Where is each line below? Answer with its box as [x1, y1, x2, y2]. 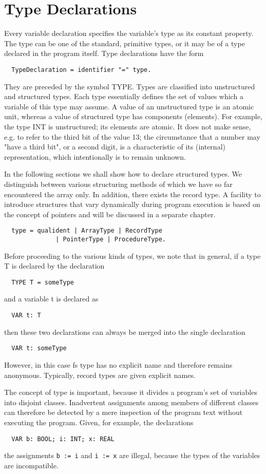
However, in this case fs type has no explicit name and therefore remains [4, 359, 233, 370]
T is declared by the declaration [4, 260, 105, 271]
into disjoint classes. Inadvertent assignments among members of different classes [4, 396, 259, 407]
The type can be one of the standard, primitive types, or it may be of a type [4, 37, 245, 48]
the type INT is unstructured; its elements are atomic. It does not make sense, [4, 121, 251, 131]
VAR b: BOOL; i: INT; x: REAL [11, 435, 115, 443]
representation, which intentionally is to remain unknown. [4, 151, 186, 162]
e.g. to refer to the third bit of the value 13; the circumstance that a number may [4, 131, 260, 142]
